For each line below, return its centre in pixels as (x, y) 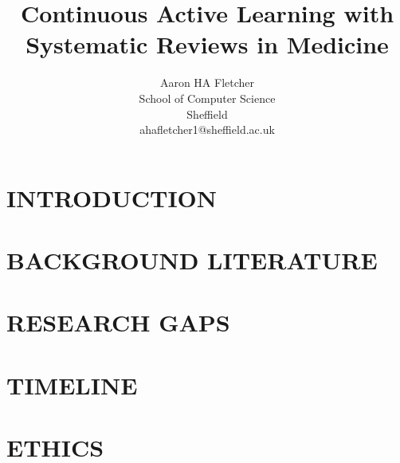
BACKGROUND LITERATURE (192, 260)
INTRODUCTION (112, 197)
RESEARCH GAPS (118, 322)
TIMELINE (72, 385)
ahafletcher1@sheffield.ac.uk (207, 129)
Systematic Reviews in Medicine (207, 44)
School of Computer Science (207, 98)
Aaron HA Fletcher (207, 82)
